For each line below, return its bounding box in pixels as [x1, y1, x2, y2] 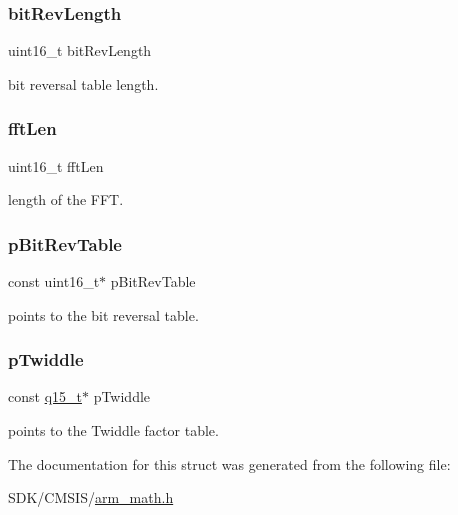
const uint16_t [8, 271, 100, 292]
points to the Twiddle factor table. [8, 420, 219, 441]
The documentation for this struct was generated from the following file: [8, 453, 451, 474]
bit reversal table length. [8, 73, 159, 94]
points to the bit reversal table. [8, 304, 199, 325]
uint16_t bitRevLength [8, 40, 152, 61]
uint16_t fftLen [8, 155, 104, 176]
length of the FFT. [8, 189, 124, 210]
